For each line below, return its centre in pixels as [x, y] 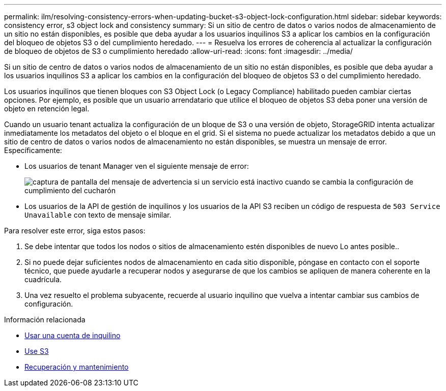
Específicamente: [33, 150]
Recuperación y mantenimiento [77, 367]
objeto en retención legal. [47, 109]
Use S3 [37, 351]
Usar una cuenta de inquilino [73, 335]
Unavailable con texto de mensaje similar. [98, 215]
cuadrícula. [43, 279]
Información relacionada [45, 320]
